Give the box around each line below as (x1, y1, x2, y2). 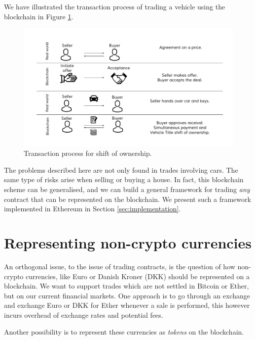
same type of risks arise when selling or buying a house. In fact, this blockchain (4, 174, 244, 185)
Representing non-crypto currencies (4, 233, 252, 253)
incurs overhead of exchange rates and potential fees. (4, 309, 163, 320)
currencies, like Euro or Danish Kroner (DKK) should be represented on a (25, 271, 250, 281)
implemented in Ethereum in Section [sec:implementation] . (4, 203, 181, 214)
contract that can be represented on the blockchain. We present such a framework (4, 194, 251, 204)
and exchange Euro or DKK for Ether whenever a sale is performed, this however (4, 300, 250, 310)
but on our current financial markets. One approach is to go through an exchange (4, 290, 250, 300)
